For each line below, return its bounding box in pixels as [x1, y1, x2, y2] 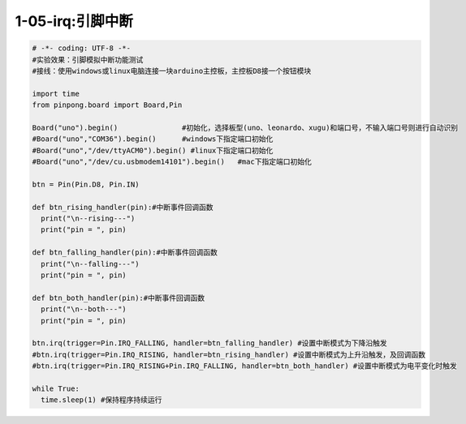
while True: [32, 383, 80, 393]
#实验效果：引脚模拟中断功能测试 [32, 55, 144, 64]
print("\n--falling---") [41, 259, 140, 268]
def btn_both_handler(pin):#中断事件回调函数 [32, 293, 205, 302]
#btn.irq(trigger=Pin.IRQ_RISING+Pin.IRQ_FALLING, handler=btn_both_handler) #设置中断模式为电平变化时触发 [32, 362, 458, 370]
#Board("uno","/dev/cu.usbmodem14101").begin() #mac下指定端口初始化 [32, 157, 312, 166]
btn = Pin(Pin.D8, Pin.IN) [32, 179, 140, 189]
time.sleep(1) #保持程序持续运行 [41, 396, 162, 405]
